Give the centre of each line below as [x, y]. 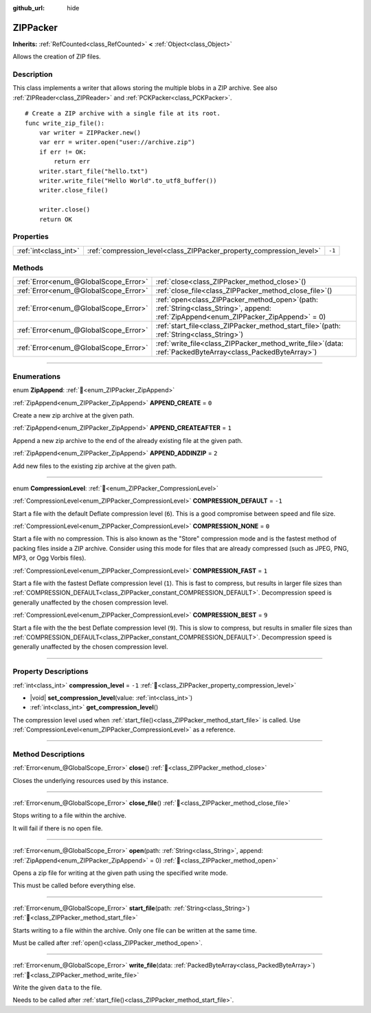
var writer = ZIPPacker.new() [90, 133]
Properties [31, 237]
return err [72, 162]
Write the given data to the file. [57, 988]
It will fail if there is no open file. [58, 828]
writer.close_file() [74, 190]
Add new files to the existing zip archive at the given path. [95, 466]
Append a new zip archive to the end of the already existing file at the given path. [128, 440]
